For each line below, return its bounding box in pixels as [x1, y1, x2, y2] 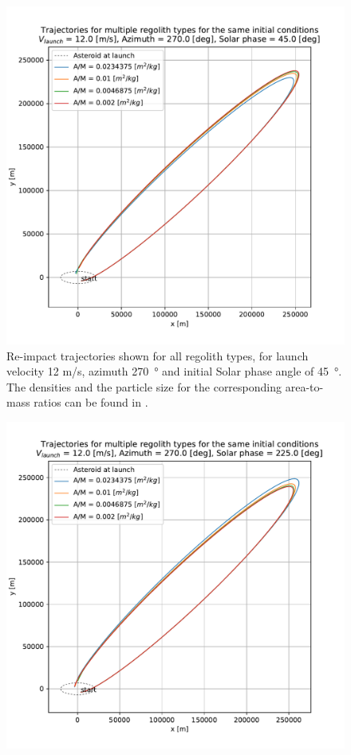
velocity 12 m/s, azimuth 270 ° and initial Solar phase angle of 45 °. [6, 363, 342, 379]
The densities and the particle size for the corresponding [6, 378, 282, 395]
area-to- [285, 378, 324, 395]
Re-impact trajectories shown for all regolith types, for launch [6, 347, 309, 364]
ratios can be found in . [34, 394, 148, 411]
